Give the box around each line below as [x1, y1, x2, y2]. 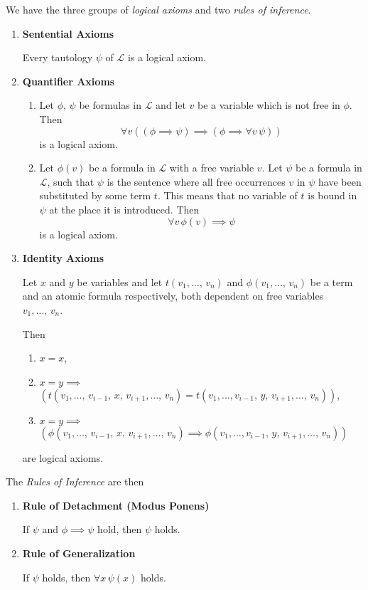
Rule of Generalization [22, 546, 136, 561]
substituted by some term [39, 188, 151, 203]
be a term [310, 274, 353, 289]
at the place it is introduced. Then [49, 201, 200, 216]
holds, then [42, 569, 91, 584]
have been [318, 174, 362, 189]
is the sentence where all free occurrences [107, 174, 286, 189]
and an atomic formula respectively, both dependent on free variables [22, 288, 324, 303]
